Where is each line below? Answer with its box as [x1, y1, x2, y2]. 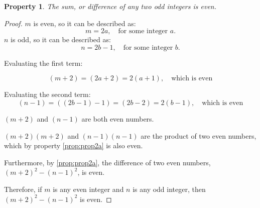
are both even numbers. [81, 113, 154, 124]
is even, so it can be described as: [33, 18, 136, 28]
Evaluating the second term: [4, 89, 91, 99]
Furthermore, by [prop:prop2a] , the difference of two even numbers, [4, 157, 211, 167]
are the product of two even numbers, [141, 130, 256, 141]
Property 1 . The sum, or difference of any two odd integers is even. [4, 1, 217, 11]
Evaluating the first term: [4, 57, 83, 68]
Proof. [4, 18, 23, 28]
